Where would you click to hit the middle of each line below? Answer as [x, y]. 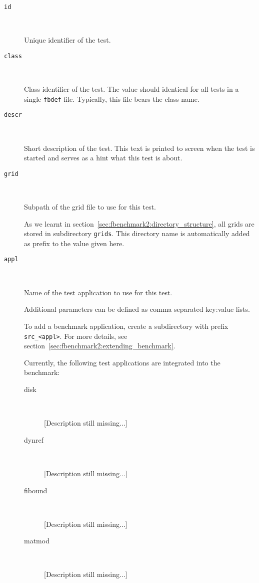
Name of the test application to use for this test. [98, 292]
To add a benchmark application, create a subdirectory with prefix [126, 326]
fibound [36, 490]
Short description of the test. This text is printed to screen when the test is [139, 148]
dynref [34, 439]
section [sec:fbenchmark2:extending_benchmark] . [100, 346]
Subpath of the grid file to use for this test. [90, 207]
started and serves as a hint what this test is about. [103, 158]
